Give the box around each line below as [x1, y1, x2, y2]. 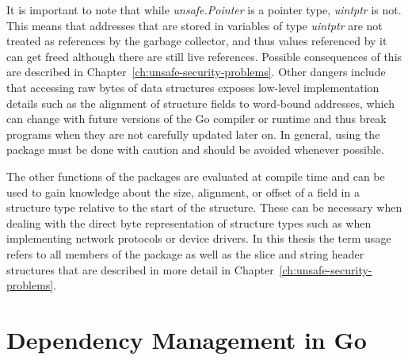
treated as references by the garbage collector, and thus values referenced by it [6, 33, 387, 49]
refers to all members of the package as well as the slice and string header [6, 245, 364, 262]
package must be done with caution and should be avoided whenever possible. [6, 141, 384, 158]
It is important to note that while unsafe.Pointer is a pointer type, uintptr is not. [6, 2, 402, 17]
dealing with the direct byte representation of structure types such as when [6, 214, 372, 231]
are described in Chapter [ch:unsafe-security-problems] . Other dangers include [6, 63, 386, 80]
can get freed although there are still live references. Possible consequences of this [6, 48, 402, 64]
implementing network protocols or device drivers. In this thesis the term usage [6, 230, 391, 247]
